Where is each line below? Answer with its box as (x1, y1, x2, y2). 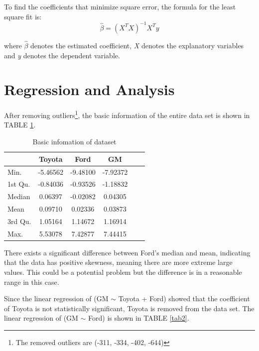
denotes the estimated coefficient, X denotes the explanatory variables (30, 40, 244, 50)
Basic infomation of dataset (32, 136, 117, 147)
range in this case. (4, 276, 59, 287)
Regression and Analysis (4, 79, 175, 100)
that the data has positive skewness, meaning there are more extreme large (4, 257, 233, 267)
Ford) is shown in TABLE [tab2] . (88, 313, 189, 323)
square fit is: (4, 11, 42, 21)
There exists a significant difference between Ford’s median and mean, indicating (4, 247, 251, 257)
